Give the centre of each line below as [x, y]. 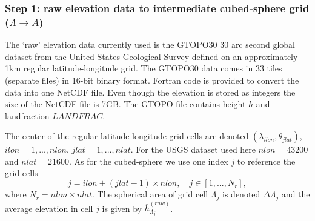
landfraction [27, 115]
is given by [122, 208]
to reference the [266, 161]
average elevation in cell [49, 208]
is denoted [241, 194]
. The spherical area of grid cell [150, 194]
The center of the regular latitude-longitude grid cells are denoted [127, 136]
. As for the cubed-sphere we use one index [148, 161]
